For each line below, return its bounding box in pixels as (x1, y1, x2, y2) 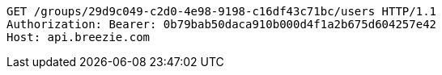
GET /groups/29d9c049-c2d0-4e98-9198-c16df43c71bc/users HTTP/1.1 (6, 5, 437, 18)
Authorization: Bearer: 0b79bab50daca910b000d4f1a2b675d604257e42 (6, 18, 437, 31)
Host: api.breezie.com (6, 31, 151, 44)
